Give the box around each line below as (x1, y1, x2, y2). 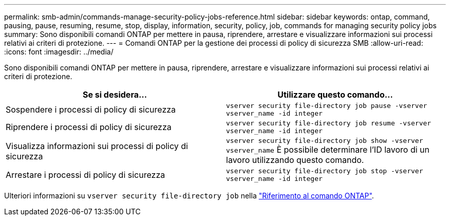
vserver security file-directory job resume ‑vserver (226, 119, 432, 127)
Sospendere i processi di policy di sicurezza (6, 104, 176, 115)
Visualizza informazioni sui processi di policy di (6, 140, 188, 151)
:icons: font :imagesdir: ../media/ (4, 47, 114, 56)
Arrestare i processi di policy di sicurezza (6, 170, 165, 180)
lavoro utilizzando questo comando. (226, 155, 364, 165)
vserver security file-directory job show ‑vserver (226, 137, 423, 144)
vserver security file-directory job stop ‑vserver (226, 167, 423, 175)
